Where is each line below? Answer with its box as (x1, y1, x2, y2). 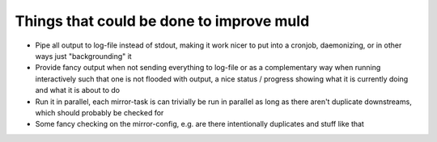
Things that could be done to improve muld (15, 12, 310, 30)
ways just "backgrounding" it (35, 51, 133, 61)
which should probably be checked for (35, 107, 164, 117)
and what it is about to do (35, 86, 121, 95)
